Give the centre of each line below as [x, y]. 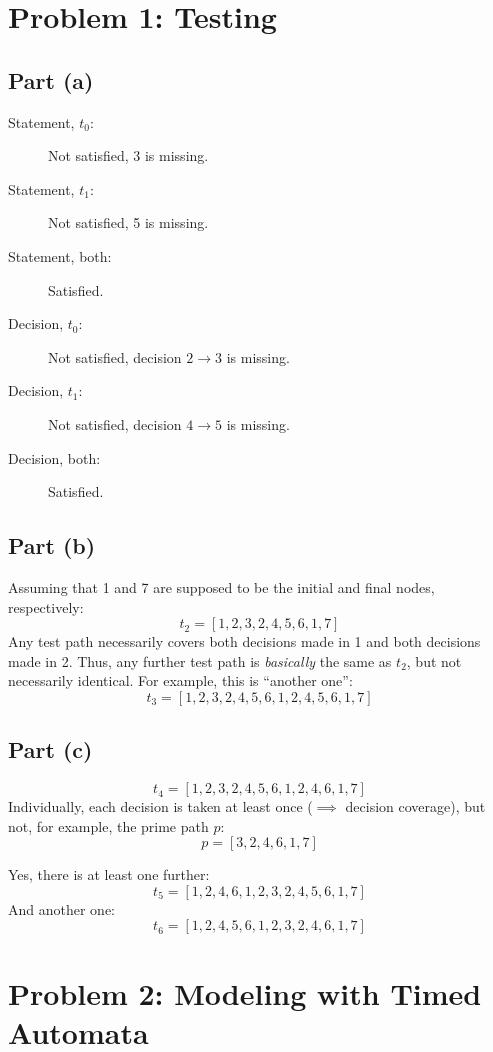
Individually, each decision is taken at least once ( [160, 806]
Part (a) [51, 79]
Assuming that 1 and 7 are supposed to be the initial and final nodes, [221, 586]
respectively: [46, 606]
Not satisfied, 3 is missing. [128, 155]
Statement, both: [60, 255]
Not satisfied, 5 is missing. [128, 222]
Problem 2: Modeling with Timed [245, 992]
